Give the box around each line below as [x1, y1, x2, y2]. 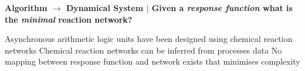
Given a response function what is [151, 2, 293, 13]
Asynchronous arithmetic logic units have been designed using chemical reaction [5, 33, 293, 45]
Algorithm [5, 2, 48, 13]
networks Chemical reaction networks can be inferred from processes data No [5, 44, 282, 56]
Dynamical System [66, 2, 144, 13]
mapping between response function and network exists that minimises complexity [5, 55, 300, 68]
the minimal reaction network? [5, 13, 133, 25]
